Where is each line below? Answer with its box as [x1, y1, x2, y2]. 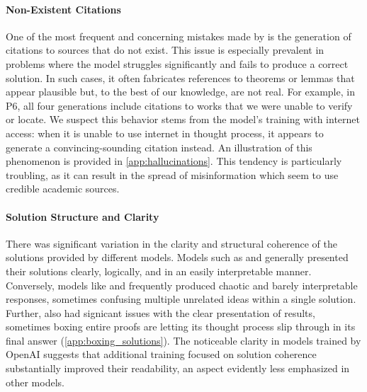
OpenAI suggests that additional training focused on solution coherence [6, 347, 317, 362]
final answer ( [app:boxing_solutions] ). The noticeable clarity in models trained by [6, 333, 361, 347]
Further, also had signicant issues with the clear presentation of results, [6, 305, 315, 320]
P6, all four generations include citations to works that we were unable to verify [6, 98, 353, 113]
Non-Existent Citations [6, 1, 121, 16]
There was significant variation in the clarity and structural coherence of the [6, 236, 337, 250]
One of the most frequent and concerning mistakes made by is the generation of [6, 28, 351, 43]
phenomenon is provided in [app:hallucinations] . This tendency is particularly [6, 154, 342, 168]
